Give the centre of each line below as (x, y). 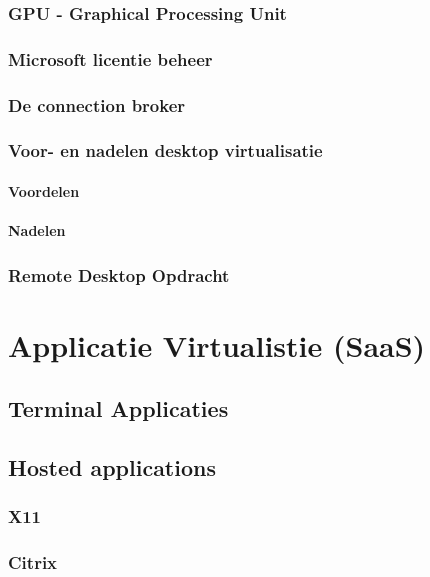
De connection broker (97, 104)
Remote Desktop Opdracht (119, 274)
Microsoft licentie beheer (110, 58)
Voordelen (44, 190)
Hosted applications (112, 467)
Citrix (33, 562)
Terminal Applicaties (118, 408)
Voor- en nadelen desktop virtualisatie (165, 150)
